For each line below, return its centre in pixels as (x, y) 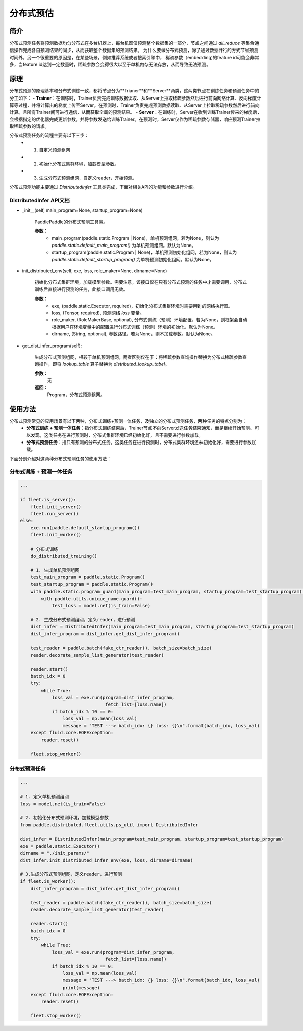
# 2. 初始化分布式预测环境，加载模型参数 (64, 818)
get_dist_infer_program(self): (52, 346)
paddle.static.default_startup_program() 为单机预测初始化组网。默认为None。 (133, 259)
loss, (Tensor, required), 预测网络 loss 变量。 (98, 313)
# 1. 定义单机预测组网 (44, 797)
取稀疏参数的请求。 (29, 126)
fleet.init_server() (56, 507)
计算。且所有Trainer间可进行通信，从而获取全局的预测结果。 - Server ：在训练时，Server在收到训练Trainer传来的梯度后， (136, 112)
